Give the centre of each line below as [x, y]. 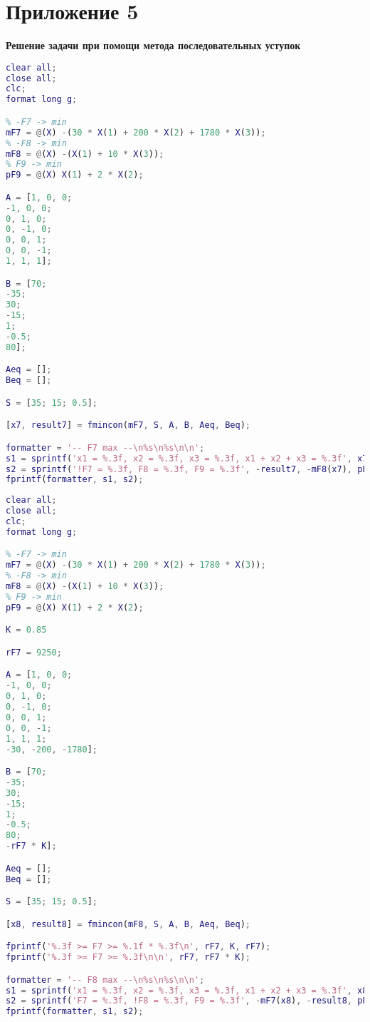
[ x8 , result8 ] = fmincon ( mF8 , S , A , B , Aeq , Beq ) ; [128, 924]
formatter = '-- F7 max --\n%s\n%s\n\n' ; [105, 448]
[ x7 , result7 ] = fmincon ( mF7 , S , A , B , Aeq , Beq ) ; [128, 425]
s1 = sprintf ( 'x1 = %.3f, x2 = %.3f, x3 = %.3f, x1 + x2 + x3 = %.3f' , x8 [187, 990]
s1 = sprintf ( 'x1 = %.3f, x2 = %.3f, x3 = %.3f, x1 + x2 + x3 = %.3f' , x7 [187, 458]
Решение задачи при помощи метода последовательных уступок [153, 45]
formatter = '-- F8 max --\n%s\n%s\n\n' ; [105, 980]
